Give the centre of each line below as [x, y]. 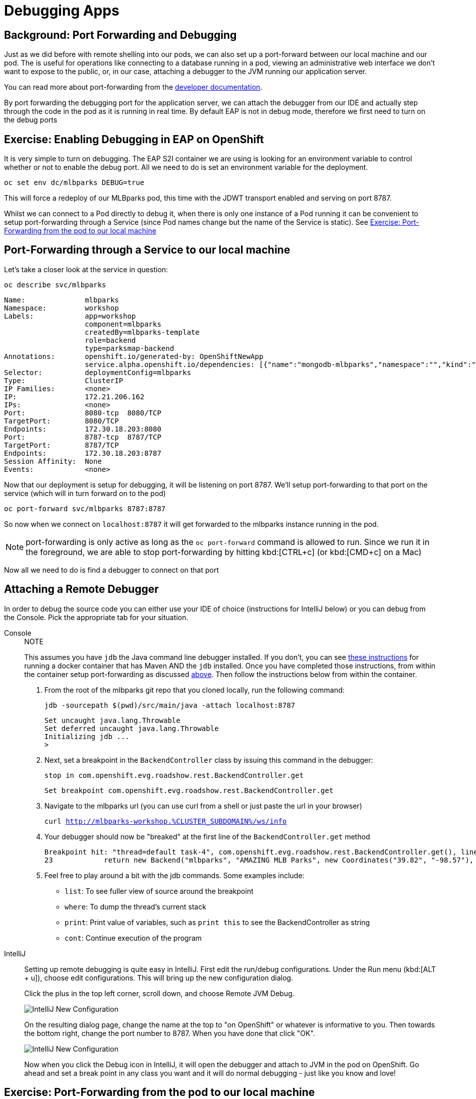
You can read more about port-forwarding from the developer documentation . [133, 87]
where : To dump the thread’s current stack [135, 906]
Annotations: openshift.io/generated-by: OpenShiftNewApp [134, 356]
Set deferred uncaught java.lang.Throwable [132, 728]
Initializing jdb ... [87, 736]
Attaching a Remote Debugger [81, 589]
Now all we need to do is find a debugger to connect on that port [112, 570]
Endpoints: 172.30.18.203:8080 [83, 429]
